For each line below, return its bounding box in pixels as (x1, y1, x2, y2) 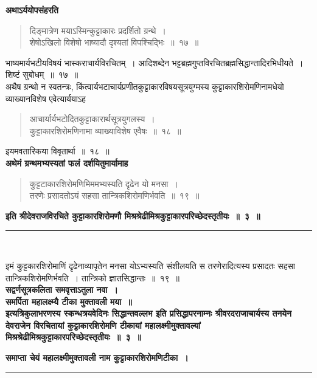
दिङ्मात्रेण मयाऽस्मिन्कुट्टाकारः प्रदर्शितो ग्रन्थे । (29, 24, 166, 36)
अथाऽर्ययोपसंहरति (5, 4, 58, 16)
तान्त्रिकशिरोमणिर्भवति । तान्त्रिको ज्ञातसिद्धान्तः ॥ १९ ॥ (5, 271, 179, 284)
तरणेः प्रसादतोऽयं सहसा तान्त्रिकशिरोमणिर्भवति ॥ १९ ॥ (29, 189, 200, 202)
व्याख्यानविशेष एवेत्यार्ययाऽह (5, 92, 86, 105)
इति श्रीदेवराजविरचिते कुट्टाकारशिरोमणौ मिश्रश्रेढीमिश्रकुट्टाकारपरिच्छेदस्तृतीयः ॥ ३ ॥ (5, 209, 260, 222)
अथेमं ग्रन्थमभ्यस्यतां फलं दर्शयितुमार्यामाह (5, 156, 128, 169)
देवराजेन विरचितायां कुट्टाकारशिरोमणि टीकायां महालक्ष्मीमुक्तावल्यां (5, 318, 201, 331)
